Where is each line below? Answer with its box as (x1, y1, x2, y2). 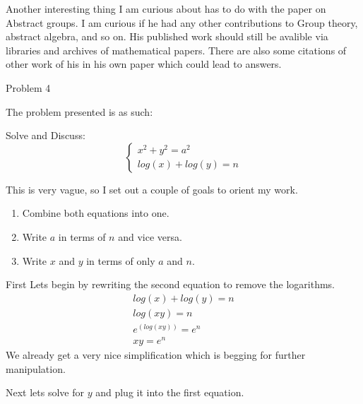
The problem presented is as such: (6, 104, 153, 119)
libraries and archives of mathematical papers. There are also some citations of (6, 42, 347, 57)
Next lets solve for (6, 385, 85, 400)
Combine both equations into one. (22, 206, 169, 220)
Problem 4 (6, 80, 51, 95)
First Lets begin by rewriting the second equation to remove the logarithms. (6, 277, 335, 292)
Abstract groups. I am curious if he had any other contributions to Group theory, (6, 15, 358, 30)
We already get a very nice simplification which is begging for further (6, 347, 306, 362)
